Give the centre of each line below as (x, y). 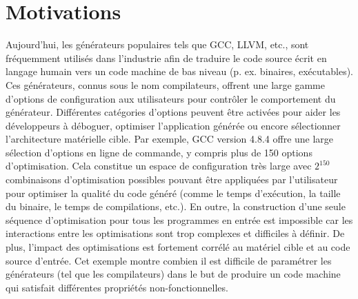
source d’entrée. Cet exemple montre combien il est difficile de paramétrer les (169, 260)
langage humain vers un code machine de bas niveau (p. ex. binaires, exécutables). (179, 71)
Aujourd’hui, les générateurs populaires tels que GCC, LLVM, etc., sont (157, 44)
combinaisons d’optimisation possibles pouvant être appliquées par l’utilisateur (172, 179)
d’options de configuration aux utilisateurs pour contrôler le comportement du (171, 98)
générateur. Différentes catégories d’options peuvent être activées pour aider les (173, 112)
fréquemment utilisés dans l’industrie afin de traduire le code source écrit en (166, 58)
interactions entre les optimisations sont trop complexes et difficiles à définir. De (175, 233)
